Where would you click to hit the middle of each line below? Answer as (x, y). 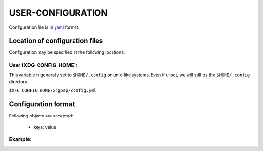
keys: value (45, 127)
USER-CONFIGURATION (58, 13)
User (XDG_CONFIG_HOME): (43, 65)
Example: (20, 139)
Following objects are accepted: (41, 116)
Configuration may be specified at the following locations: (67, 52)
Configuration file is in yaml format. (44, 27)
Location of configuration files (56, 41)
